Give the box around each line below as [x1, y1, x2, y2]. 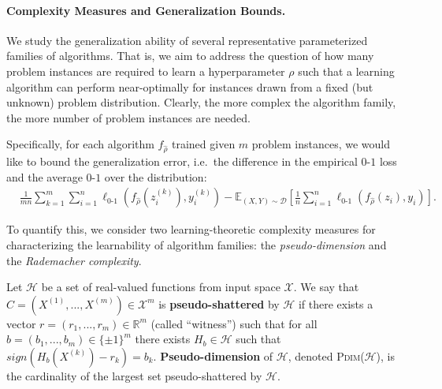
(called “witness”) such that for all [150, 315, 318, 331]
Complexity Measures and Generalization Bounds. [6, 2, 286, 18]
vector [6, 315, 36, 331]
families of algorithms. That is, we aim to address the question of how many [6, 47, 374, 64]
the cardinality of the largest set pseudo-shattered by [6, 367, 262, 383]
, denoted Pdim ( [288, 347, 365, 364]
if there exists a [298, 295, 373, 312]
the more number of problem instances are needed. [6, 109, 251, 125]
